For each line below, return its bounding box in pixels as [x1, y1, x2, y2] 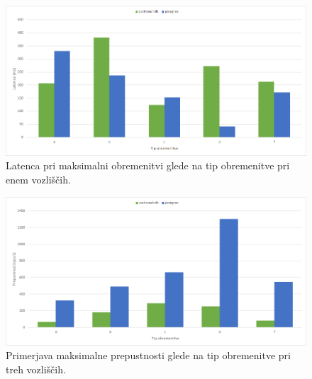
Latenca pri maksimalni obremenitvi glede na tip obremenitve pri [6, 158, 290, 173]
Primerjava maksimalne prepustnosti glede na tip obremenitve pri [6, 348, 291, 363]
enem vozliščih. [6, 171, 71, 186]
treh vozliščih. [6, 361, 66, 376]
